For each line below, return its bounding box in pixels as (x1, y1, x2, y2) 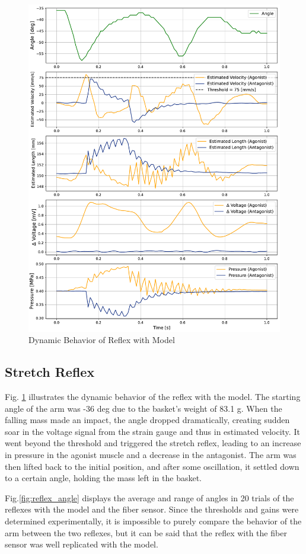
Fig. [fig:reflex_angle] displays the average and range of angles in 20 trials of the (5, 491, 294, 504)
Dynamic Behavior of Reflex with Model (28, 334, 175, 346)
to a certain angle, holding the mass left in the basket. (5, 472, 202, 484)
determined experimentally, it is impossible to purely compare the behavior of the (5, 515, 302, 527)
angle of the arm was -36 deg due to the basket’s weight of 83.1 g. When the (5, 402, 282, 414)
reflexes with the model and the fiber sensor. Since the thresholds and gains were (5, 503, 299, 515)
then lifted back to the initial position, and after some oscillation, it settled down (5, 460, 299, 472)
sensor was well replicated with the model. (5, 538, 158, 550)
